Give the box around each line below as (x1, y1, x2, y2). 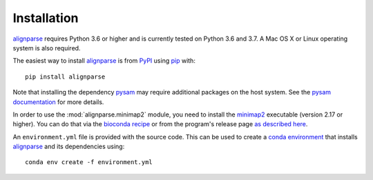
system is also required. (12, 43, 81, 52)
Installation (12, 10, 79, 26)
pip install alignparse (25, 72, 106, 81)
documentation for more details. (12, 97, 104, 106)
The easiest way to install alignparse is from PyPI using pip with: (12, 57, 196, 65)
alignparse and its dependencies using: (12, 142, 125, 151)
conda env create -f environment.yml (25, 159, 153, 166)
